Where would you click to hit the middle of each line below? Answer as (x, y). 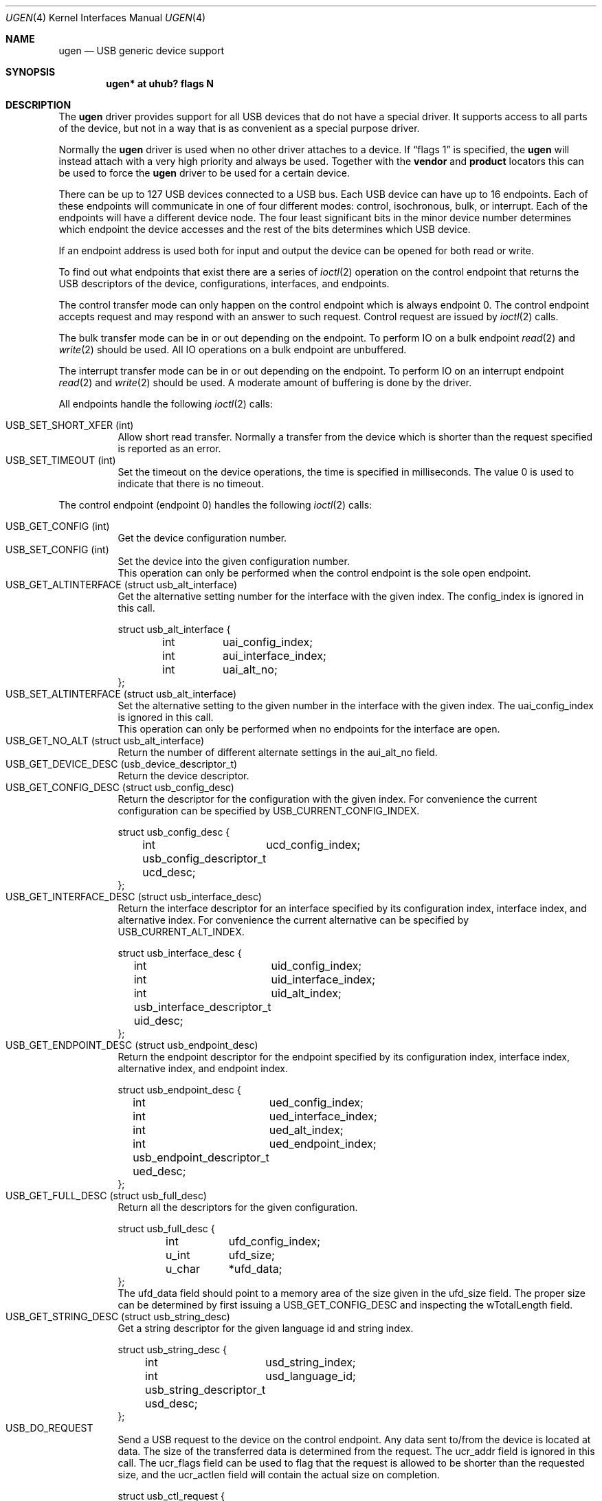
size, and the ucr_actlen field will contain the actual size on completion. (279, 1475)
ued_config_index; (316, 1102)
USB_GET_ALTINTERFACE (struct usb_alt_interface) (122, 585)
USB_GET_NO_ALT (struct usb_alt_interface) (105, 741)
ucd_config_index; (313, 845)
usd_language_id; (311, 1376)
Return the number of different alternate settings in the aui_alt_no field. (278, 752)
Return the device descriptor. (183, 776)
